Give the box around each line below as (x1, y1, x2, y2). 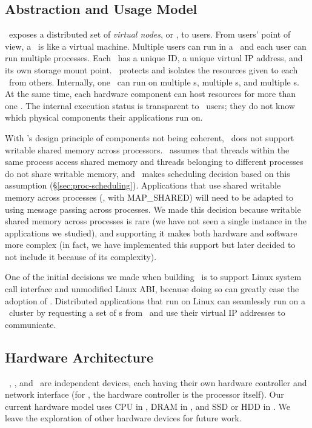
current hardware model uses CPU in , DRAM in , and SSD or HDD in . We (5, 400, 290, 412)
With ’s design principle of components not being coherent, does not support (5, 131, 294, 144)
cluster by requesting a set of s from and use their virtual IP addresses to (8, 306, 285, 319)
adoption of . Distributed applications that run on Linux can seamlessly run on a (5, 294, 306, 307)
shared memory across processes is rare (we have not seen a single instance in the (5, 215, 307, 227)
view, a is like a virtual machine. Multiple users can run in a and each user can (5, 39, 307, 52)
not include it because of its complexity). (5, 250, 157, 262)
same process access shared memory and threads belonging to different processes (5, 155, 304, 168)
